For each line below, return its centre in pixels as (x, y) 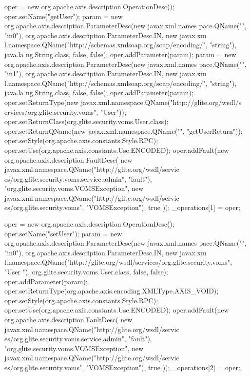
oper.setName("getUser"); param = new (64, 16)
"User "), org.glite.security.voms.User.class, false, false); (86, 272)
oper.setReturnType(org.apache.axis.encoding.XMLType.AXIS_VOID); (112, 291)
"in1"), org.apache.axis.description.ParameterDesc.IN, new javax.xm (106, 73)
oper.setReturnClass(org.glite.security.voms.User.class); (87, 121)
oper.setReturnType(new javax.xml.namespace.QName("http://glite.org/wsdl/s (123, 102)
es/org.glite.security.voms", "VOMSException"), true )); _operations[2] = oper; (122, 367)
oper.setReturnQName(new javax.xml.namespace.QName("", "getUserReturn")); (124, 131)
